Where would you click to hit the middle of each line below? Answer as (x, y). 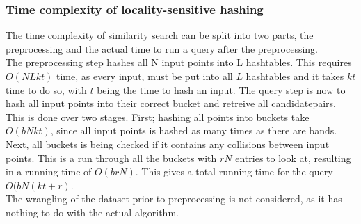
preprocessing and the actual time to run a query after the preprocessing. (162, 48)
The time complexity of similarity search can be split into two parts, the (160, 35)
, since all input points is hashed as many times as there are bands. (194, 130)
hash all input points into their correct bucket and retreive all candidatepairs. (171, 103)
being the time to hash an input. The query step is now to (221, 89)
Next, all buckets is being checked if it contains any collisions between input (168, 144)
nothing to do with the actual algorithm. (92, 212)
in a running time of (49, 171)
